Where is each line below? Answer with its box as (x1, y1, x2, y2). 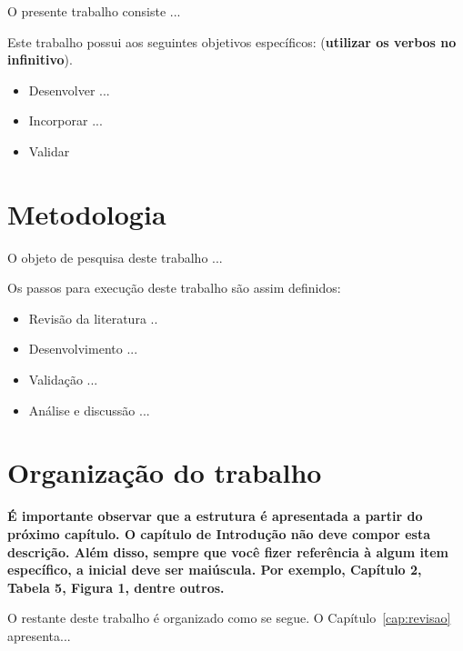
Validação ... (28, 370, 98, 389)
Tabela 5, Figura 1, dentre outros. (7, 577, 225, 596)
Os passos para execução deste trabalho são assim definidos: (7, 278, 341, 297)
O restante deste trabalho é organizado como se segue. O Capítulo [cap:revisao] (7, 608, 451, 627)
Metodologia (7, 195, 166, 232)
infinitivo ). (7, 50, 73, 69)
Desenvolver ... (28, 80, 110, 99)
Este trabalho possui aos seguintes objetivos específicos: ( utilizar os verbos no (7, 32, 457, 51)
